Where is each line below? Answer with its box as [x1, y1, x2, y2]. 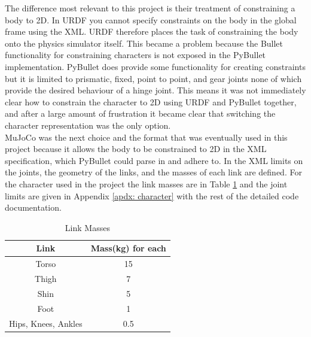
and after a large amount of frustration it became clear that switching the [5, 107, 276, 120]
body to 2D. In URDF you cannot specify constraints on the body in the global [5, 13, 297, 26]
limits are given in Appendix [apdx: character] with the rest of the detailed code [5, 189, 299, 202]
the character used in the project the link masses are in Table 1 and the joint [5, 177, 288, 190]
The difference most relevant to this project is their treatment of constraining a [5, 2, 295, 14]
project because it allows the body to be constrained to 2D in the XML [5, 142, 267, 155]
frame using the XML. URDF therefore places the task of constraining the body [5, 25, 298, 38]
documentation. [5, 201, 62, 214]
